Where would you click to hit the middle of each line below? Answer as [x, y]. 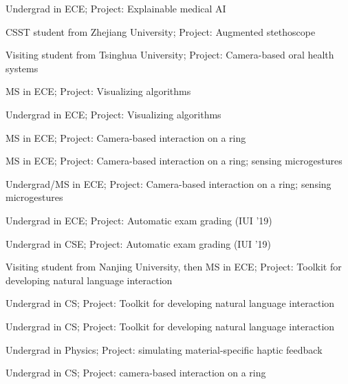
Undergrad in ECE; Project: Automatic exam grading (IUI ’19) [139, 220]
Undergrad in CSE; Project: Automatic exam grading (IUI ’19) [138, 243]
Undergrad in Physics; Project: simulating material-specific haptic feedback [164, 349]
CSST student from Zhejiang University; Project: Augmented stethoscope [161, 31]
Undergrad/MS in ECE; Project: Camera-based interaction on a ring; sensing [168, 183]
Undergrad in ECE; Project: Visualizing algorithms [113, 114]
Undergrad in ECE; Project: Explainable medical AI [116, 8]
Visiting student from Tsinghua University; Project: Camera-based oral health [170, 55]
